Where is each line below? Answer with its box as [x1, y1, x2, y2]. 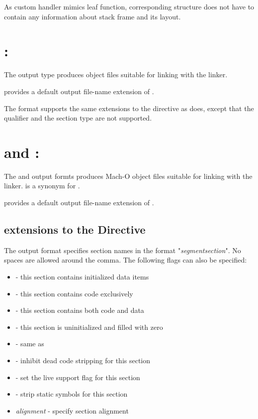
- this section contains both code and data [15, 305, 144, 315]
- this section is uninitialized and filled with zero [15, 321, 163, 332]
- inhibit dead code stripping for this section [15, 355, 151, 365]
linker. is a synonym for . [4, 180, 80, 191]
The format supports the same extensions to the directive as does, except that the [4, 103, 254, 113]
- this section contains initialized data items [15, 271, 149, 281]
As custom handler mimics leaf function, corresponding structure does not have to [4, 1, 255, 11]
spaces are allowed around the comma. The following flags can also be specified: [4, 255, 247, 265]
